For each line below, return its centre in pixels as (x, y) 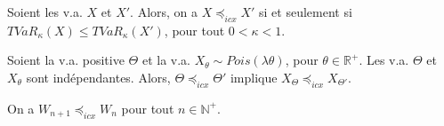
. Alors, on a (164, 12)
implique (254, 77)
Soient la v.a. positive (66, 60)
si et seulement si (306, 12)
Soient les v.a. (45, 12)
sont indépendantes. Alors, (98, 77)
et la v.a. (166, 60)
